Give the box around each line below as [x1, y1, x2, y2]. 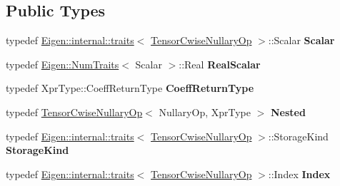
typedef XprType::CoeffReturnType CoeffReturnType [6, 81, 254, 95]
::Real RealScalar [179, 56, 261, 71]
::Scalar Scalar [268, 33, 335, 48]
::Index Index [268, 166, 331, 181]
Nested [270, 104, 306, 119]
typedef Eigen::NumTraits [6, 56, 119, 71]
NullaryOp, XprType [159, 104, 251, 119]
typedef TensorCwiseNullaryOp [6, 104, 143, 119]
